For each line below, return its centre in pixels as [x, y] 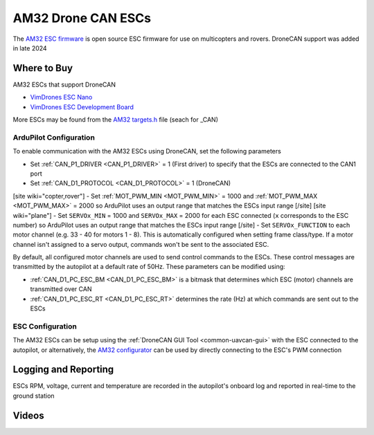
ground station [34, 396]
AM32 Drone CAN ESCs [82, 18]
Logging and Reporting [63, 370]
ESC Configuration [45, 326]
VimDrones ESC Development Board [82, 107]
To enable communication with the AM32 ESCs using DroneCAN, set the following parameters [147, 151]
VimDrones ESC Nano [61, 98]
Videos [28, 415]
